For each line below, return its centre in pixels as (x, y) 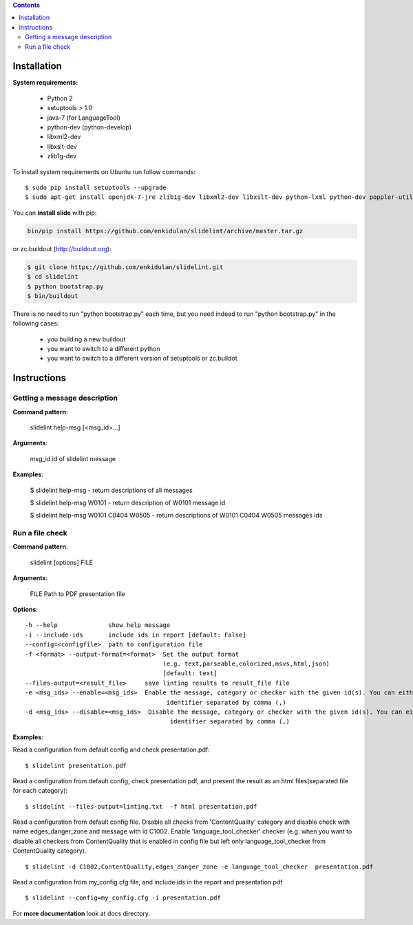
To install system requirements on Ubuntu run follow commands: (104, 171)
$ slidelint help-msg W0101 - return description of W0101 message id (128, 502)
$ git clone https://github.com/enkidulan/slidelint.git (125, 267)
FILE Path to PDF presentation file (77, 594)
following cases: (36, 323)
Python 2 (60, 98)
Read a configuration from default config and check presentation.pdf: (111, 749)
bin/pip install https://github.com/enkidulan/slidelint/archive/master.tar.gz (165, 231)
